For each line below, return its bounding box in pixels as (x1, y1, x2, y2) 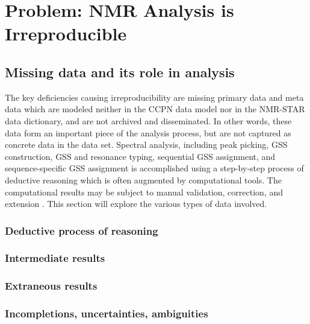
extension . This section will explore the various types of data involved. (5, 197, 267, 210)
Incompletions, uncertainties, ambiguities (5, 306, 208, 321)
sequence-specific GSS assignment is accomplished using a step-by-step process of (5, 162, 304, 174)
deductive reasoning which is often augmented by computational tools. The (5, 173, 282, 186)
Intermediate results (5, 250, 105, 265)
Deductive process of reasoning (5, 223, 158, 238)
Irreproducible (5, 21, 127, 46)
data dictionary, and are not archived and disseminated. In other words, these (5, 114, 292, 127)
